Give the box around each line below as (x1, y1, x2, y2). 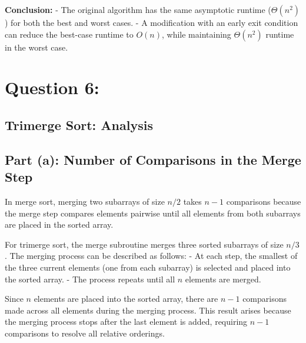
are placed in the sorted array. (5, 218, 114, 231)
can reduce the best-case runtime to (5, 28, 134, 40)
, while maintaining (161, 28, 231, 40)
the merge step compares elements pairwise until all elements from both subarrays (5, 207, 301, 219)
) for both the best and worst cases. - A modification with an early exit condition (5, 16, 298, 28)
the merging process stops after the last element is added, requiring (5, 315, 248, 328)
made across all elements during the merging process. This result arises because (5, 304, 291, 316)
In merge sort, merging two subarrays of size (5, 195, 165, 207)
